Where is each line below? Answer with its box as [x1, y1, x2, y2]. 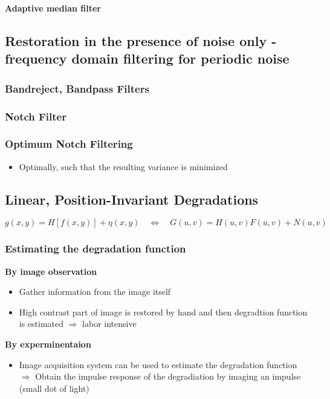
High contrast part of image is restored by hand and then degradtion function [19, 305, 308, 318]
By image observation [5, 265, 97, 277]
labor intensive [82, 317, 137, 330]
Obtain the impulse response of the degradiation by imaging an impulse [35, 370, 301, 383]
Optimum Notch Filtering [5, 136, 133, 151]
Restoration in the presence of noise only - [5, 31, 277, 50]
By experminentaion [5, 338, 91, 351]
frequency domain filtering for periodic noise [5, 49, 290, 68]
